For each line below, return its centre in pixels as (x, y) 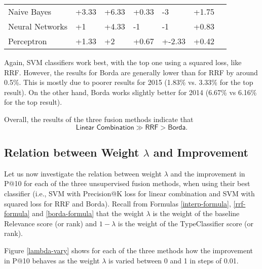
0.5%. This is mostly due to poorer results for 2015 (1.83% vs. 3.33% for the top (129, 82)
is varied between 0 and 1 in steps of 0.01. (174, 260)
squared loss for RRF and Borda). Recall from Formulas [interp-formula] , (118, 203)
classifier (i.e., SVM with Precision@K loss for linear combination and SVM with (129, 193)
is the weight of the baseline (196, 213)
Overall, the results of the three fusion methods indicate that (99, 119)
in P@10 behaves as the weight (52, 260)
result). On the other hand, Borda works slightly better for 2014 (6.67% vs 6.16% (130, 92)
